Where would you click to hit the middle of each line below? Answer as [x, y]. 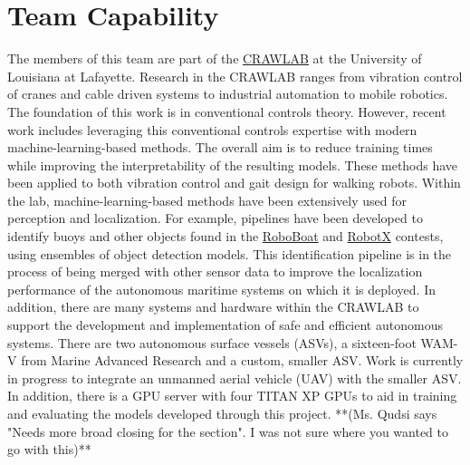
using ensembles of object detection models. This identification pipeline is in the [230, 253]
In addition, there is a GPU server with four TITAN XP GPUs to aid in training [232, 396]
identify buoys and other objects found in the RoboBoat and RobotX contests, [225, 236]
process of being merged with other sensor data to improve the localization [215, 271]
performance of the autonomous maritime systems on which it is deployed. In [221, 289]
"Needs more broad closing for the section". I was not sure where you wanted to [228, 431]
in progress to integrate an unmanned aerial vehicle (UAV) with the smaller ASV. [235, 378]
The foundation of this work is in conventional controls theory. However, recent [227, 111]
